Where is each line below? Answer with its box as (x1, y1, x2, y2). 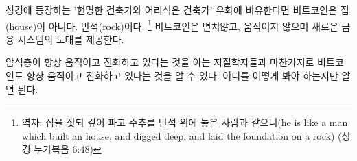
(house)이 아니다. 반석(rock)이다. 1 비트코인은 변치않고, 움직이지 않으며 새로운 (5, 16, 338, 33)
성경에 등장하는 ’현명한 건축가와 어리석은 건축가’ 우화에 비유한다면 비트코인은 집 (5, 3, 349, 16)
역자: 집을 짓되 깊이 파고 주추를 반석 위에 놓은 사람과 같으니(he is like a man (21, 115, 348, 129)
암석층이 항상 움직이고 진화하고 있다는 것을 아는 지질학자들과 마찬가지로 (5, 55, 314, 69)
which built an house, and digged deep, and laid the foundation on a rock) (21, 128, 335, 143)
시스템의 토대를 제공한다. (17, 32, 124, 46)
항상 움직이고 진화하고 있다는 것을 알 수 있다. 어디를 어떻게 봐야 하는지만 (26, 69, 338, 83)
